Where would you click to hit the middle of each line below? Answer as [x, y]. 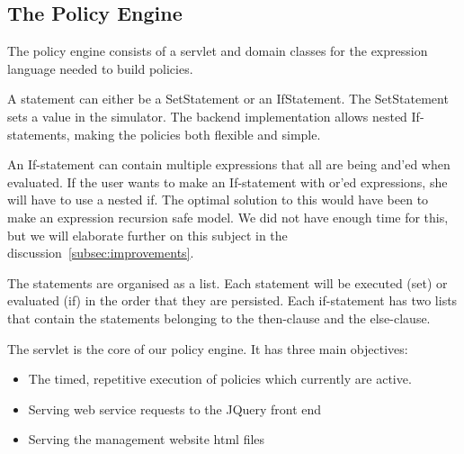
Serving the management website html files [147, 439]
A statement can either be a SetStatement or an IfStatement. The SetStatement [228, 99]
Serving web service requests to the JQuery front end [175, 409]
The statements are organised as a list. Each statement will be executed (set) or [228, 282]
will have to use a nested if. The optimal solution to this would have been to [218, 200]
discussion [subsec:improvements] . [101, 253]
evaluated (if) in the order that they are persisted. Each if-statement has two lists [232, 300]
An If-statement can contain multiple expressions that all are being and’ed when [229, 164]
